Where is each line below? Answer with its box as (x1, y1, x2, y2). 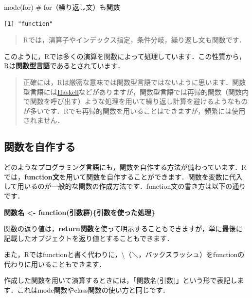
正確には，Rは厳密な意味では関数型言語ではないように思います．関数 (23, 77, 246, 87)
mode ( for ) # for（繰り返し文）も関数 (4, 2, 120, 12)
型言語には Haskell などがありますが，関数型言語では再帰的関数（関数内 (23, 86, 249, 97)
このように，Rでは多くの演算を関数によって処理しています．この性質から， (4, 51, 246, 61)
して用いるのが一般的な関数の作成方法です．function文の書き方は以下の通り (4, 181, 246, 191)
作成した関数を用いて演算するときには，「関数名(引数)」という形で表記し (4, 275, 237, 285)
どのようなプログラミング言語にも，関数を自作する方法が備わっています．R (4, 162, 247, 172)
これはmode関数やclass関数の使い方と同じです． (17, 285, 170, 295)
